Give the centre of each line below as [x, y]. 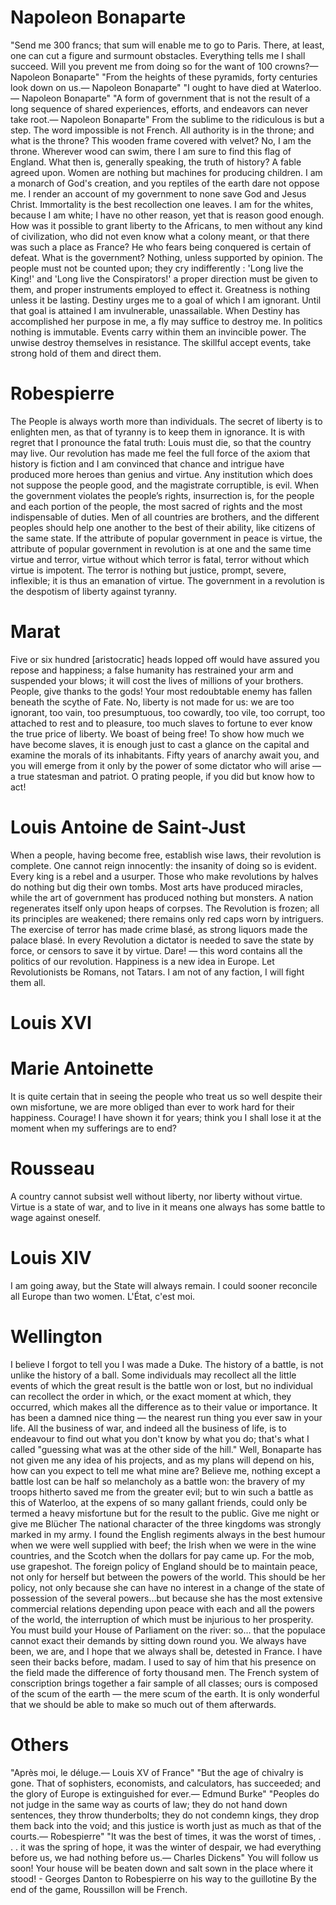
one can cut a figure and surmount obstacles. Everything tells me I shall [158, 55]
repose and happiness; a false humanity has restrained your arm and [152, 670]
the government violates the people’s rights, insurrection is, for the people [162, 495]
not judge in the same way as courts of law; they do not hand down [149, 1804]
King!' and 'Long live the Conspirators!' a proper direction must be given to [164, 278]
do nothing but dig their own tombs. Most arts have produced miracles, [156, 887]
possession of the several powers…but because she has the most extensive [166, 1598]
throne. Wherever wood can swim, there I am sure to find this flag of [151, 151]
